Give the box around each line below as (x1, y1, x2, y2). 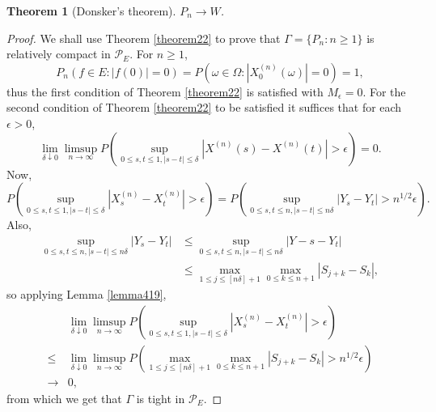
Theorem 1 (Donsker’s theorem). (6, 2, 176, 19)
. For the (362, 83, 406, 100)
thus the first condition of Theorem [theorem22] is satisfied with (6, 83, 324, 100)
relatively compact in (6, 45, 111, 62)
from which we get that (6, 390, 122, 406)
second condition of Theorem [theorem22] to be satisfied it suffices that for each (6, 99, 402, 116)
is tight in (136, 390, 185, 406)
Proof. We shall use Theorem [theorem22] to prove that (6, 29, 281, 46)
